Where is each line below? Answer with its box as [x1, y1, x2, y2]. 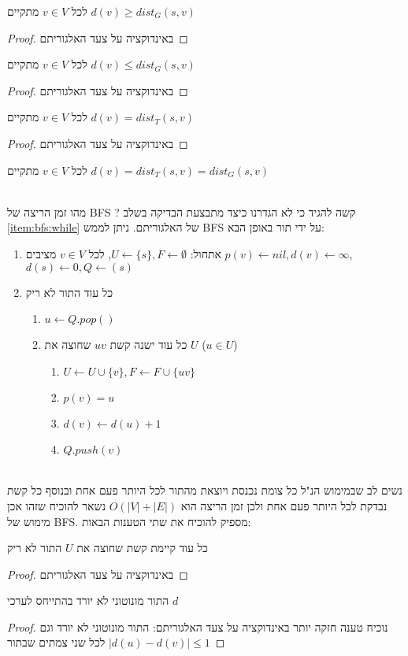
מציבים [25, 245, 57, 261]
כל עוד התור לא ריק [25, 284, 113, 300]
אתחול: [190, 245, 221, 261]
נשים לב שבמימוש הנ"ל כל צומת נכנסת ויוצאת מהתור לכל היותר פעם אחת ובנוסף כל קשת [7, 482, 402, 498]
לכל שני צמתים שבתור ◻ [7, 634, 225, 650]
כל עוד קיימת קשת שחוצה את [76, 539, 208, 556]
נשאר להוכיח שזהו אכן [7, 497, 106, 513]
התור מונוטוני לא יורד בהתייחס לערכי [7, 592, 169, 609]
